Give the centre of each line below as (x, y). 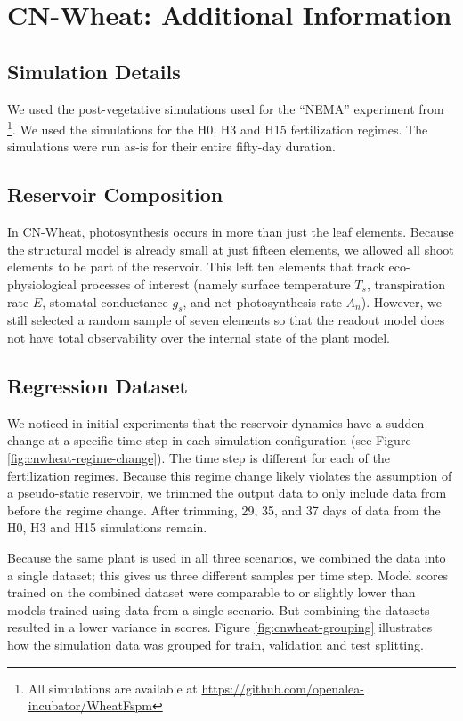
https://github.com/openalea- (283, 688)
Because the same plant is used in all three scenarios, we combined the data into (227, 557)
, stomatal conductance (105, 301)
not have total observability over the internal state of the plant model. (199, 337)
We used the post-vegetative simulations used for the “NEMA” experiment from (226, 108)
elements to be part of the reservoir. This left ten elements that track (196, 267)
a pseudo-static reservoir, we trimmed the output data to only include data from (227, 493)
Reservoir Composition (115, 194)
